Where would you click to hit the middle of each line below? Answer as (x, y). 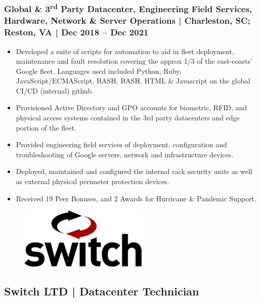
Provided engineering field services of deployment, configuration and (121, 144)
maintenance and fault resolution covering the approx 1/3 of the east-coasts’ (134, 61)
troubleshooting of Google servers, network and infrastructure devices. (125, 154)
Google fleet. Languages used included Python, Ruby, (99, 71)
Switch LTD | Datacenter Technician (102, 291)
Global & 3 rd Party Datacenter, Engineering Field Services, (128, 8)
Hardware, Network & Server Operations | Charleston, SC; (127, 20)
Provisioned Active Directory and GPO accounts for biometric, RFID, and (132, 107)
